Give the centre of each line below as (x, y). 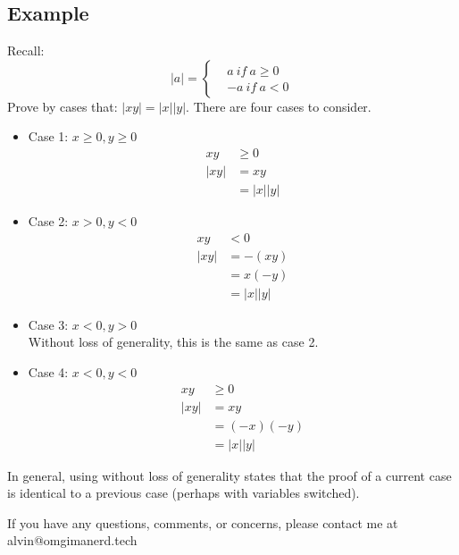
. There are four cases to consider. (279, 106)
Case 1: (48, 136)
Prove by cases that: (63, 106)
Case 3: (48, 324)
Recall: (26, 50)
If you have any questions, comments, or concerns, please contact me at (203, 522)
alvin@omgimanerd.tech (72, 540)
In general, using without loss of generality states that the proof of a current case (229, 475)
